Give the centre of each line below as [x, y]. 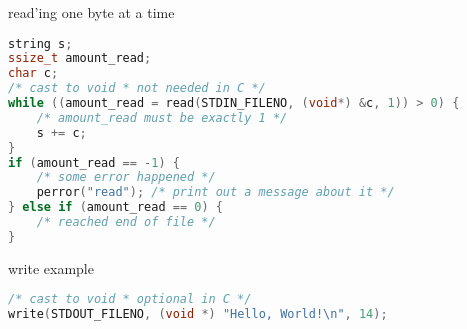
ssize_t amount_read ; [80, 58]
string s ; [40, 43]
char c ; [33, 73]
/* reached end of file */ [126, 222]
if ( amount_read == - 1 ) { [94, 162]
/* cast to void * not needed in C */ [137, 88]
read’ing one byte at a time [91, 12]
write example [51, 267]
